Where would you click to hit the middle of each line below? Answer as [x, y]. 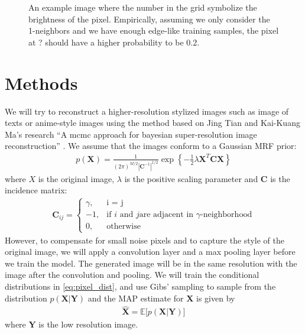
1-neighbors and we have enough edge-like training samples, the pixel [154, 30]
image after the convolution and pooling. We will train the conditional [132, 275]
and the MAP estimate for [136, 298]
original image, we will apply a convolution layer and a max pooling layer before [150, 252]
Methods [41, 82]
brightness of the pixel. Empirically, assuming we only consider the [149, 19]
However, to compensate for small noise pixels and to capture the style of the [145, 240]
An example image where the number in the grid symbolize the [143, 7]
